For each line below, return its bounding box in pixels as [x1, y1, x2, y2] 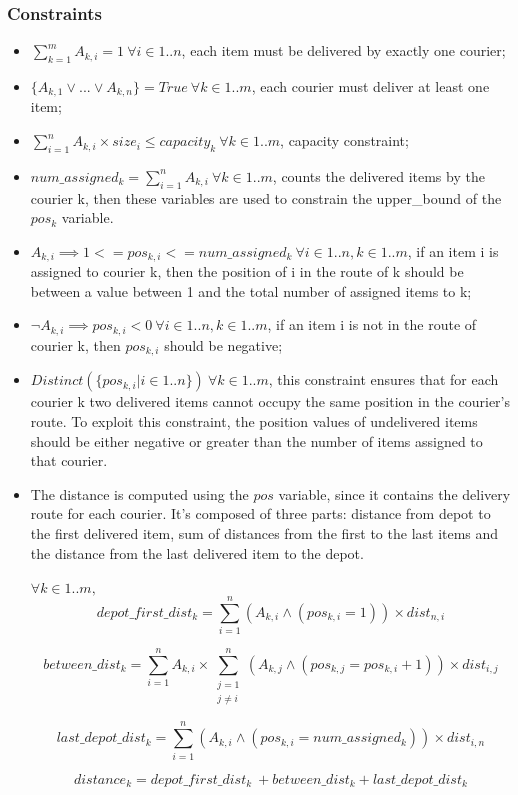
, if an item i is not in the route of [267, 314, 477, 335]
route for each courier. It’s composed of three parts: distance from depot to [30, 503, 491, 524]
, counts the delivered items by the [272, 165, 485, 186]
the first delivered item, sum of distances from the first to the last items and [30, 522, 499, 543]
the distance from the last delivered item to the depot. [30, 542, 364, 563]
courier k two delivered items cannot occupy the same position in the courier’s [30, 391, 510, 412]
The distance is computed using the [30, 483, 249, 504]
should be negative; [164, 334, 283, 355]
